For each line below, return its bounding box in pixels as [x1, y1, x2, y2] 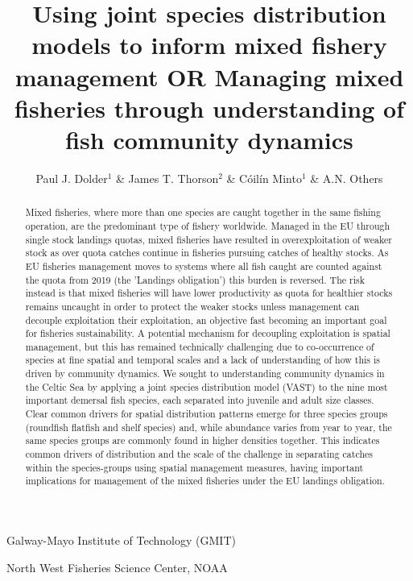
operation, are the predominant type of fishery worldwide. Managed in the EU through [25, 218, 390, 232]
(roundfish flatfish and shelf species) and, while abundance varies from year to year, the [25, 420, 392, 434]
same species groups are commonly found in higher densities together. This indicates [25, 434, 380, 447]
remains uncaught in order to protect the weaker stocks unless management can [25, 299, 360, 313]
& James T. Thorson [116, 169, 219, 186]
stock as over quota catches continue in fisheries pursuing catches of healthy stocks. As [25, 246, 389, 259]
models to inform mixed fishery [31, 28, 387, 61]
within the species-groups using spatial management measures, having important [25, 460, 364, 474]
